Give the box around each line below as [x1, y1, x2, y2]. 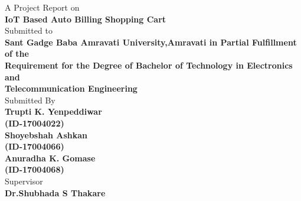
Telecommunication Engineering [5, 82, 138, 95]
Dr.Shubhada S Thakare [5, 186, 106, 199]
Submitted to [5, 24, 53, 37]
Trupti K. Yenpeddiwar [5, 105, 102, 118]
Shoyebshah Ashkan [5, 128, 88, 141]
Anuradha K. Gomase [5, 151, 96, 164]
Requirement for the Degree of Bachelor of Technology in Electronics [5, 59, 293, 71]
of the [5, 47, 29, 60]
